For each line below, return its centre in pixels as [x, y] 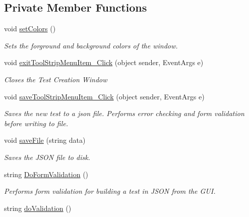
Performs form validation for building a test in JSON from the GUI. [110, 191]
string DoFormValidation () [46, 174]
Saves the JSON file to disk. [47, 157]
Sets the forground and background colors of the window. [91, 45]
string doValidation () [38, 208]
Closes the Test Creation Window [56, 79]
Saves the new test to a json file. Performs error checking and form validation [124, 113]
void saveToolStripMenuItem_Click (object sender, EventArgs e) [104, 96]
